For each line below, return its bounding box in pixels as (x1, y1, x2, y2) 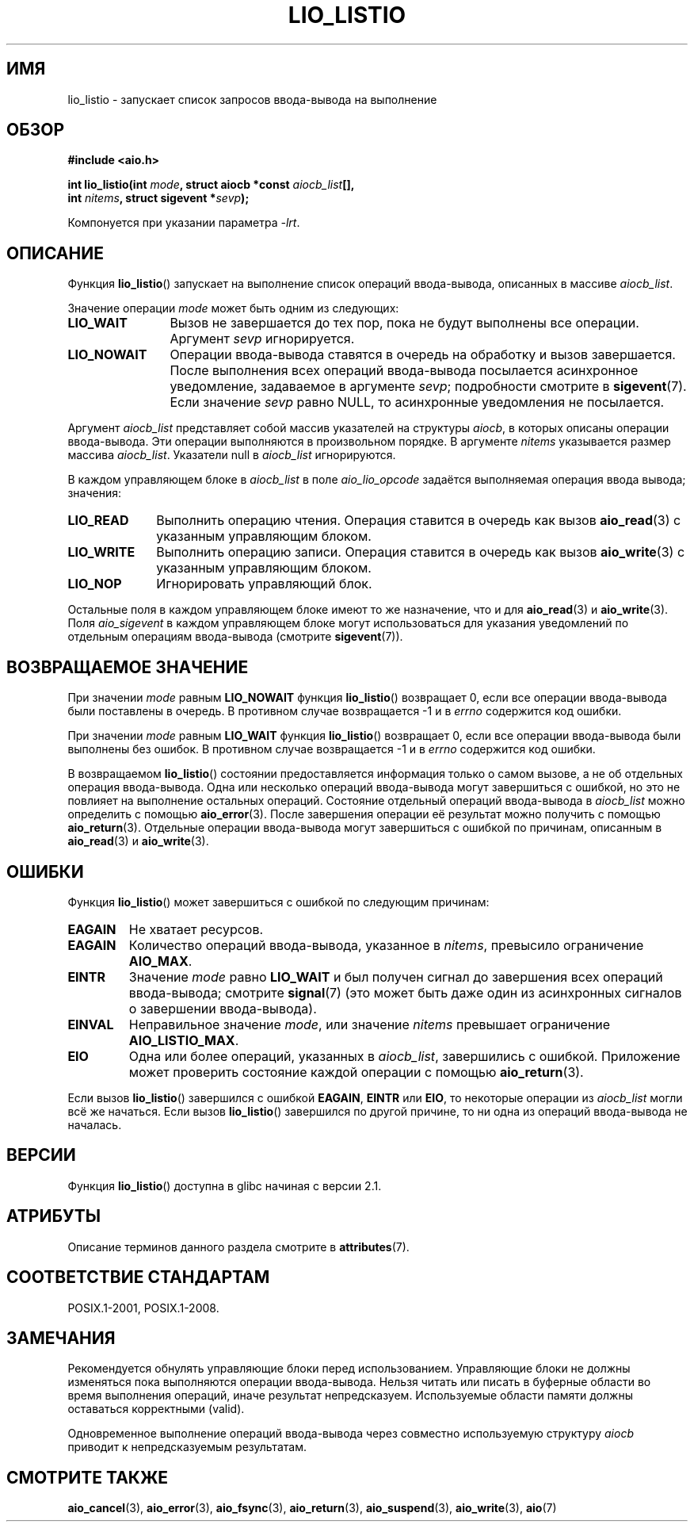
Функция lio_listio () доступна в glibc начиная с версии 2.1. (67, 1178, 382, 1193)
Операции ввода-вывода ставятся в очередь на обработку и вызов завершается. (170, 347, 676, 363)
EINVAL (67, 1016, 114, 1032)
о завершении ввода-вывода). (128, 1000, 317, 1017)
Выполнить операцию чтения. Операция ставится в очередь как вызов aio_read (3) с (156, 512, 681, 529)
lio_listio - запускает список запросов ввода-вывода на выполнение (67, 92, 437, 106)
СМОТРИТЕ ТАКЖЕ (6, 1467, 169, 1488)
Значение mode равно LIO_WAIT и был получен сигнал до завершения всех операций (128, 968, 663, 985)
